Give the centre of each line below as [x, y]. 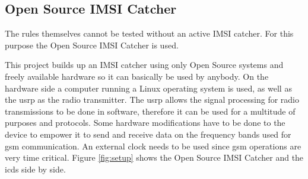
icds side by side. [35, 169]
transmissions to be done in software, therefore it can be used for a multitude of [150, 111]
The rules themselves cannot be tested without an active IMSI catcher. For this [149, 33]
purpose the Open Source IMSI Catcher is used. [92, 45]
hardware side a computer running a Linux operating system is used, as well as [148, 88]
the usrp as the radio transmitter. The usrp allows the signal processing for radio [152, 100]
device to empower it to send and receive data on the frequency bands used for [148, 134]
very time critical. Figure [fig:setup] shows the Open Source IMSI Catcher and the [154, 157]
